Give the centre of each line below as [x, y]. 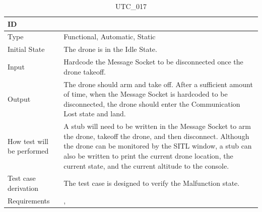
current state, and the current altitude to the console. [146, 165]
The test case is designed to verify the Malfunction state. [152, 183]
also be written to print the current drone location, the [148, 155]
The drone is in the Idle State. [110, 49]
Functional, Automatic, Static [110, 37]
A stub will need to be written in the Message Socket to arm [157, 126]
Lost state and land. [95, 114]
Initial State [26, 49]
